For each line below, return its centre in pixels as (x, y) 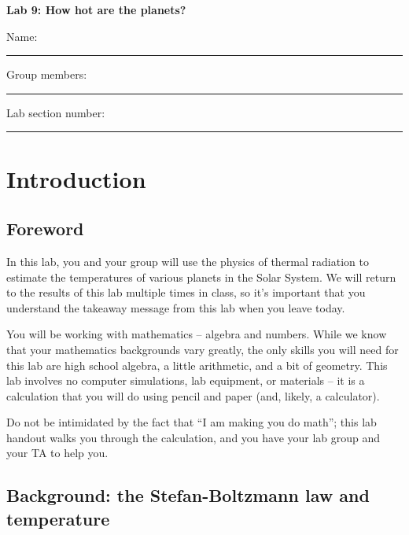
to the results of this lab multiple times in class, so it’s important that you (186, 292)
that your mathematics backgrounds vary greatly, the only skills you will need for (203, 349)
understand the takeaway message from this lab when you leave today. (176, 307)
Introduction (76, 178)
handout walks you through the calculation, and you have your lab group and (193, 437)
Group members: (47, 74)
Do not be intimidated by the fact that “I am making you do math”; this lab (192, 422)
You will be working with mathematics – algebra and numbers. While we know (197, 334)
